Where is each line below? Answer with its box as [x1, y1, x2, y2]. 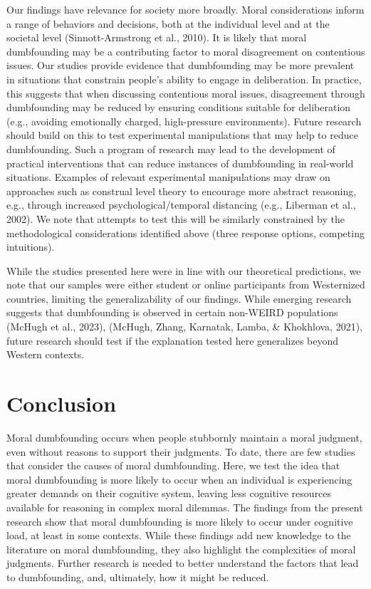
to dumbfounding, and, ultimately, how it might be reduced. [6, 569, 269, 584]
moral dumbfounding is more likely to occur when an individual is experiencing [6, 471, 352, 486]
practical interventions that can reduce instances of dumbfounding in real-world [6, 155, 354, 170]
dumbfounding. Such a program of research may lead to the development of [6, 141, 335, 156]
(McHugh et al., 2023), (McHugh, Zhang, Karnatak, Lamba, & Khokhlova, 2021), [6, 319, 363, 334]
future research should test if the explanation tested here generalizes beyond [6, 333, 339, 348]
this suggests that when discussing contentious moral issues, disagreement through [6, 85, 365, 100]
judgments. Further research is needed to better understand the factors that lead [6, 556, 359, 570]
